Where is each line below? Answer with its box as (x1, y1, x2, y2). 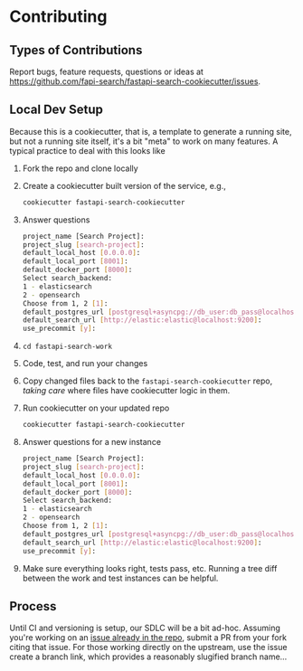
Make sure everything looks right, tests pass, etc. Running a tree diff (22, 562, 278, 573)
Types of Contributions (9, 43, 143, 58)
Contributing (9, 6, 108, 27)
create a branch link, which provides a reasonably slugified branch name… (9, 651, 288, 662)
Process (9, 599, 57, 614)
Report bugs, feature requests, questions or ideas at (9, 66, 204, 77)
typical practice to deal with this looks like (9, 145, 166, 156)
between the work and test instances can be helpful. (22, 572, 219, 583)
